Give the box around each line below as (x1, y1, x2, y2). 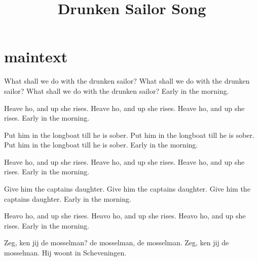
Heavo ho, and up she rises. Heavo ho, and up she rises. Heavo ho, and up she (4, 210, 246, 221)
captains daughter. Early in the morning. (4, 193, 131, 204)
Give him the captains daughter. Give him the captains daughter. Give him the (4, 183, 250, 194)
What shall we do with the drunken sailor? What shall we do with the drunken (4, 76, 250, 86)
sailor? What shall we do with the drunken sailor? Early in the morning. (4, 85, 229, 96)
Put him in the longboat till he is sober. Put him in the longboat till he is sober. (4, 129, 254, 140)
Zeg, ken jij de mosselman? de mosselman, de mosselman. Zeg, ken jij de (4, 237, 229, 248)
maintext (4, 46, 68, 67)
